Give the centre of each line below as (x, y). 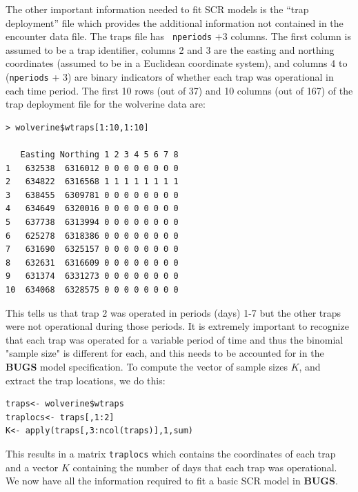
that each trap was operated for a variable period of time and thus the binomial (175, 339)
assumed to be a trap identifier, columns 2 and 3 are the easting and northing (170, 49)
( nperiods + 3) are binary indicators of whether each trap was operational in (170, 77)
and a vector (32, 467)
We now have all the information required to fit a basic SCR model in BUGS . (172, 481)
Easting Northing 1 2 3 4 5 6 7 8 (99, 155)
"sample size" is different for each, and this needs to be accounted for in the (165, 353)
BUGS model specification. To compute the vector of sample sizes (147, 366)
